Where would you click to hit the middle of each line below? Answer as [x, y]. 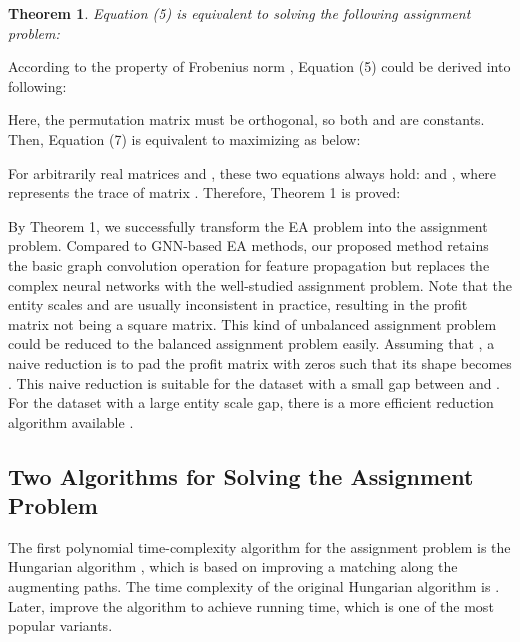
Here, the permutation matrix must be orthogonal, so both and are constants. [246, 119]
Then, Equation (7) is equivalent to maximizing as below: [184, 138]
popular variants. [60, 625]
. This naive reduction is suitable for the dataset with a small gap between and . [254, 382]
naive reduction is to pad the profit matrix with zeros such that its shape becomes [260, 362]
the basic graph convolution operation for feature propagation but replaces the [249, 264]
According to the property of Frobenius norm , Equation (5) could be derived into [259, 66]
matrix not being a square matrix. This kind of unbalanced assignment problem [252, 323]
